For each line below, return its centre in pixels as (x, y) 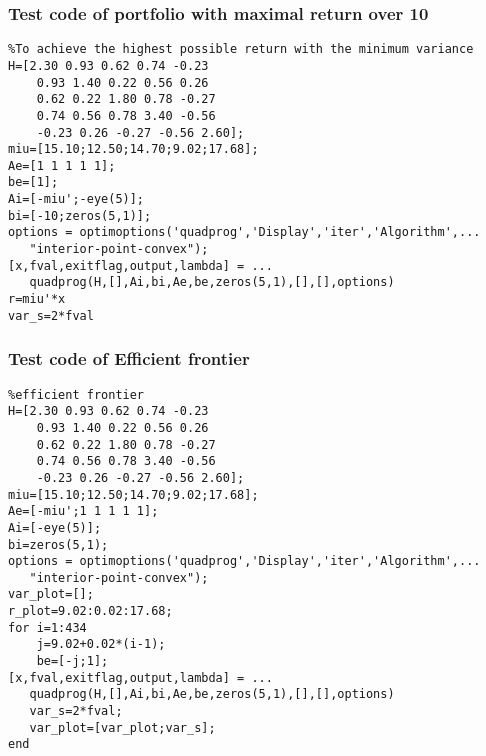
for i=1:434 (47, 627)
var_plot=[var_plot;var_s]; (122, 727)
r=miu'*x (37, 299)
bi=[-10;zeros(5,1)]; (80, 215)
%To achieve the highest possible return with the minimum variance (241, 49)
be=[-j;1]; (72, 661)
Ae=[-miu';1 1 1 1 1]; (83, 511)
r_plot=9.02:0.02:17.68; (90, 611)
